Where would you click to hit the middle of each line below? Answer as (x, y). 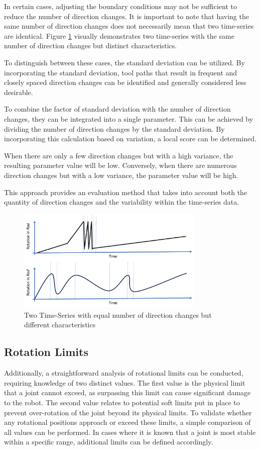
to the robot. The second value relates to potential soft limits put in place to (122, 402)
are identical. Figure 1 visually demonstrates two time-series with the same (119, 35)
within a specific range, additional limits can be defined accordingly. (109, 442)
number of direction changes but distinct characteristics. (91, 46)
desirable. (19, 92)
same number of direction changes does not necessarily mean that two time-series (129, 26)
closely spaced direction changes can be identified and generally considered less (125, 82)
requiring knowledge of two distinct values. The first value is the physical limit (125, 382)
